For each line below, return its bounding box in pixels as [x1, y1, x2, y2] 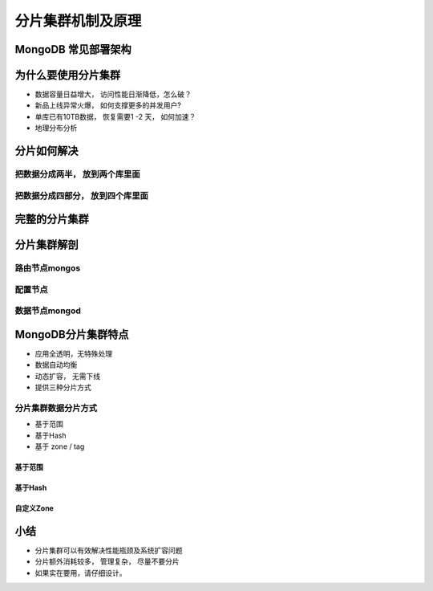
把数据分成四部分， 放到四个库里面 [14, 190, 148, 201]
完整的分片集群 [14, 213, 89, 226]
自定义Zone [14, 503, 54, 513]
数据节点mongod [14, 305, 82, 316]
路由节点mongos [14, 263, 81, 274]
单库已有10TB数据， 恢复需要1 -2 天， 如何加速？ [34, 112, 196, 121]
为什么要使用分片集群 [14, 68, 120, 82]
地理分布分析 [34, 123, 78, 132]
